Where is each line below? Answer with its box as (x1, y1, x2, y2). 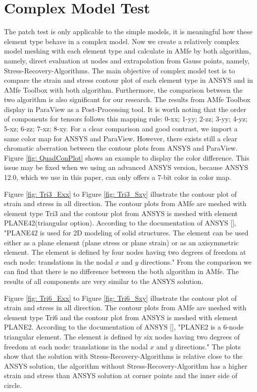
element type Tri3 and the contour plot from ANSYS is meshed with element (4, 208, 238, 218)
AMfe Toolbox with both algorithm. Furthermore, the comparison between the (4, 84, 243, 95)
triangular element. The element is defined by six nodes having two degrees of (4, 331, 240, 341)
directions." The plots (175, 341, 241, 351)
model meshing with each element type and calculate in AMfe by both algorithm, (4, 46, 251, 56)
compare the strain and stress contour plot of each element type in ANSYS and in (4, 75, 253, 85)
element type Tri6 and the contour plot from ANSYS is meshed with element (4, 312, 238, 322)
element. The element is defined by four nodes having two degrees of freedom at (4, 247, 246, 257)
